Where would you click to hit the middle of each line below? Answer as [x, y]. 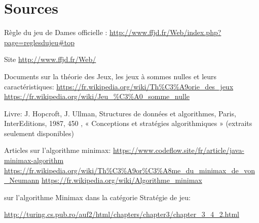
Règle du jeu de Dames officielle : [56, 32]
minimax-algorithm [34, 160]
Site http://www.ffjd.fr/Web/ [50, 59]
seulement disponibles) [39, 133]
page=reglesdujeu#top [39, 42]
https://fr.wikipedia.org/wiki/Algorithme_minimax [122, 180]
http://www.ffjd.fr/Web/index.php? [165, 32]
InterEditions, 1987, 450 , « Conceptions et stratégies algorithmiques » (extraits [128, 123]
